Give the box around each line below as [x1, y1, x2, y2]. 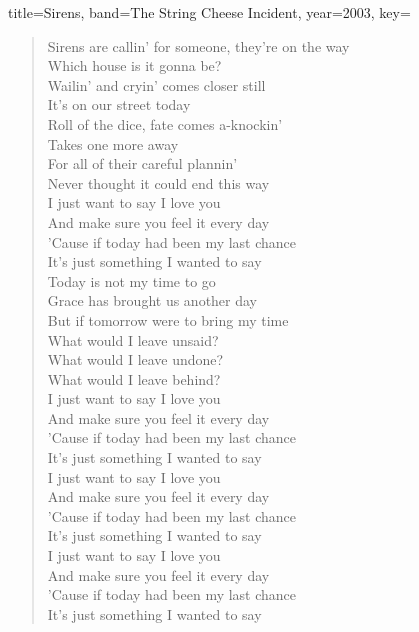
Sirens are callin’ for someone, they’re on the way [47, 35, 350, 56]
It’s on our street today [47, 94, 191, 115]
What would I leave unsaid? [47, 329, 219, 350]
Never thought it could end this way [47, 172, 270, 193]
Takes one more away [47, 133, 179, 154]
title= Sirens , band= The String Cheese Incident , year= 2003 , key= [8, 2, 411, 22]
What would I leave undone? [47, 349, 224, 370]
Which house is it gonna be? [47, 55, 222, 76]
